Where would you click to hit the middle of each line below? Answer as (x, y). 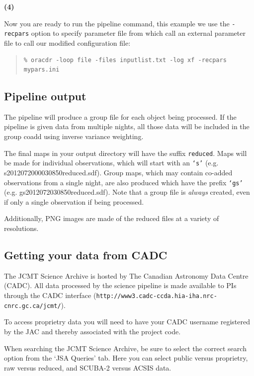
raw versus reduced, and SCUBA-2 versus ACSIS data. (88, 367)
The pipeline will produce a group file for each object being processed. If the (120, 116)
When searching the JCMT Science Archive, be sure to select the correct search (125, 348)
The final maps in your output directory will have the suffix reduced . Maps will (126, 153)
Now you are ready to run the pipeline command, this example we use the (117, 23)
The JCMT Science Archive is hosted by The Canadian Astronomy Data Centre (126, 275)
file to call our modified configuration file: (67, 42)
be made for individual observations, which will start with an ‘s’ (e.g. (111, 163)
